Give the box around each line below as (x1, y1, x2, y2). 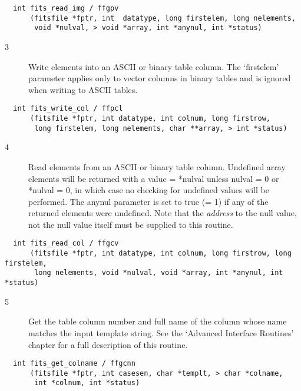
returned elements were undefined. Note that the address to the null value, (28, 207, 297, 219)
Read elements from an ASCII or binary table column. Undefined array (28, 160, 286, 173)
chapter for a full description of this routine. (28, 338, 188, 350)
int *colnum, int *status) (34, 379, 140, 387)
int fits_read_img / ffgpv (13, 4, 119, 12)
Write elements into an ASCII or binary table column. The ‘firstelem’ (28, 60, 279, 72)
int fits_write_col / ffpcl (13, 104, 123, 113)
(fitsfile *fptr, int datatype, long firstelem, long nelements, (29, 14, 296, 22)
